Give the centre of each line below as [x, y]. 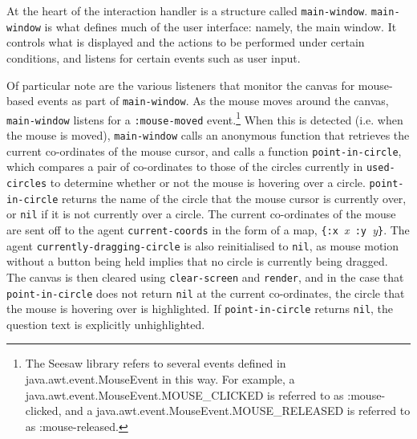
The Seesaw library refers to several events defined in [156, 363]
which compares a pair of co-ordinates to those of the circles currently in [185, 167]
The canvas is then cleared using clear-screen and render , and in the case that [205, 276]
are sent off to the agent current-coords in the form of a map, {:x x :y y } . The [208, 230]
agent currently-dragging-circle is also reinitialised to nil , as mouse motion [203, 245]
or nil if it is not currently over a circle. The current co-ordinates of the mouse [201, 214]
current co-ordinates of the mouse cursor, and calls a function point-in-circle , [204, 150]
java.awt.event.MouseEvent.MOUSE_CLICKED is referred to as [184, 394]
